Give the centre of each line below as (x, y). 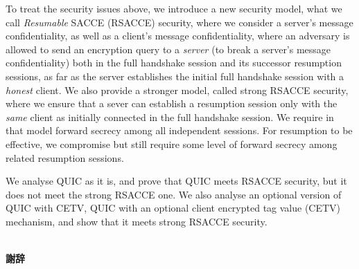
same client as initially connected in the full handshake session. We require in (170, 117)
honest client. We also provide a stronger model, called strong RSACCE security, (177, 90)
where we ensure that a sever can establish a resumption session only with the (172, 103)
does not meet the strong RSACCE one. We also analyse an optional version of (174, 194)
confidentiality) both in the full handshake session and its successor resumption (174, 63)
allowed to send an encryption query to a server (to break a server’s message (168, 49)
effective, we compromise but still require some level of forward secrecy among (172, 143)
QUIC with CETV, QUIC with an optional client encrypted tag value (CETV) (173, 208)
